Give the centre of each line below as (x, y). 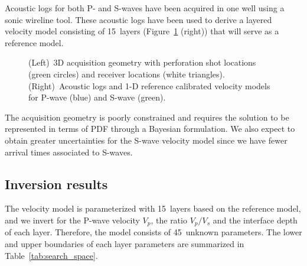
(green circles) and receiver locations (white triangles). (127, 74)
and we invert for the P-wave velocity (72, 220)
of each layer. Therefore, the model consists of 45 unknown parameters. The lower (153, 232)
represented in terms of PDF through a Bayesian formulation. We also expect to (150, 129)
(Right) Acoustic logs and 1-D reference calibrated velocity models (149, 85)
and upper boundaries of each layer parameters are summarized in (125, 243)
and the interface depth (255, 220)
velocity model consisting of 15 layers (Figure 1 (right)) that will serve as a (142, 31)
